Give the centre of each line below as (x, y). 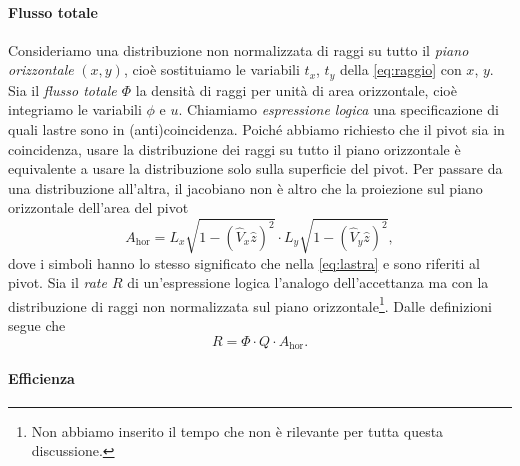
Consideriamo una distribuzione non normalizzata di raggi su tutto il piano (238, 49)
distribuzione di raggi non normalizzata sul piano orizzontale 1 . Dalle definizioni (250, 304)
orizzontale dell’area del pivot (98, 207)
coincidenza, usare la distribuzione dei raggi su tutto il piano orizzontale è (234, 148)
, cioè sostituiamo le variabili (211, 69)
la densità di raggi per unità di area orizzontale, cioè (296, 89)
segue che (37, 324)
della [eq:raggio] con (400, 69)
